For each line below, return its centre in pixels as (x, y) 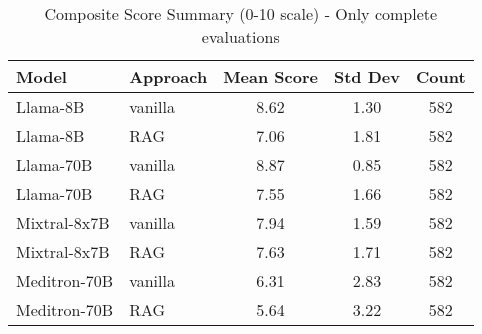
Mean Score (270, 76)
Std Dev (366, 76)
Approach (168, 76)
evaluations (240, 36)
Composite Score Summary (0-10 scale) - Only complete (241, 13)
